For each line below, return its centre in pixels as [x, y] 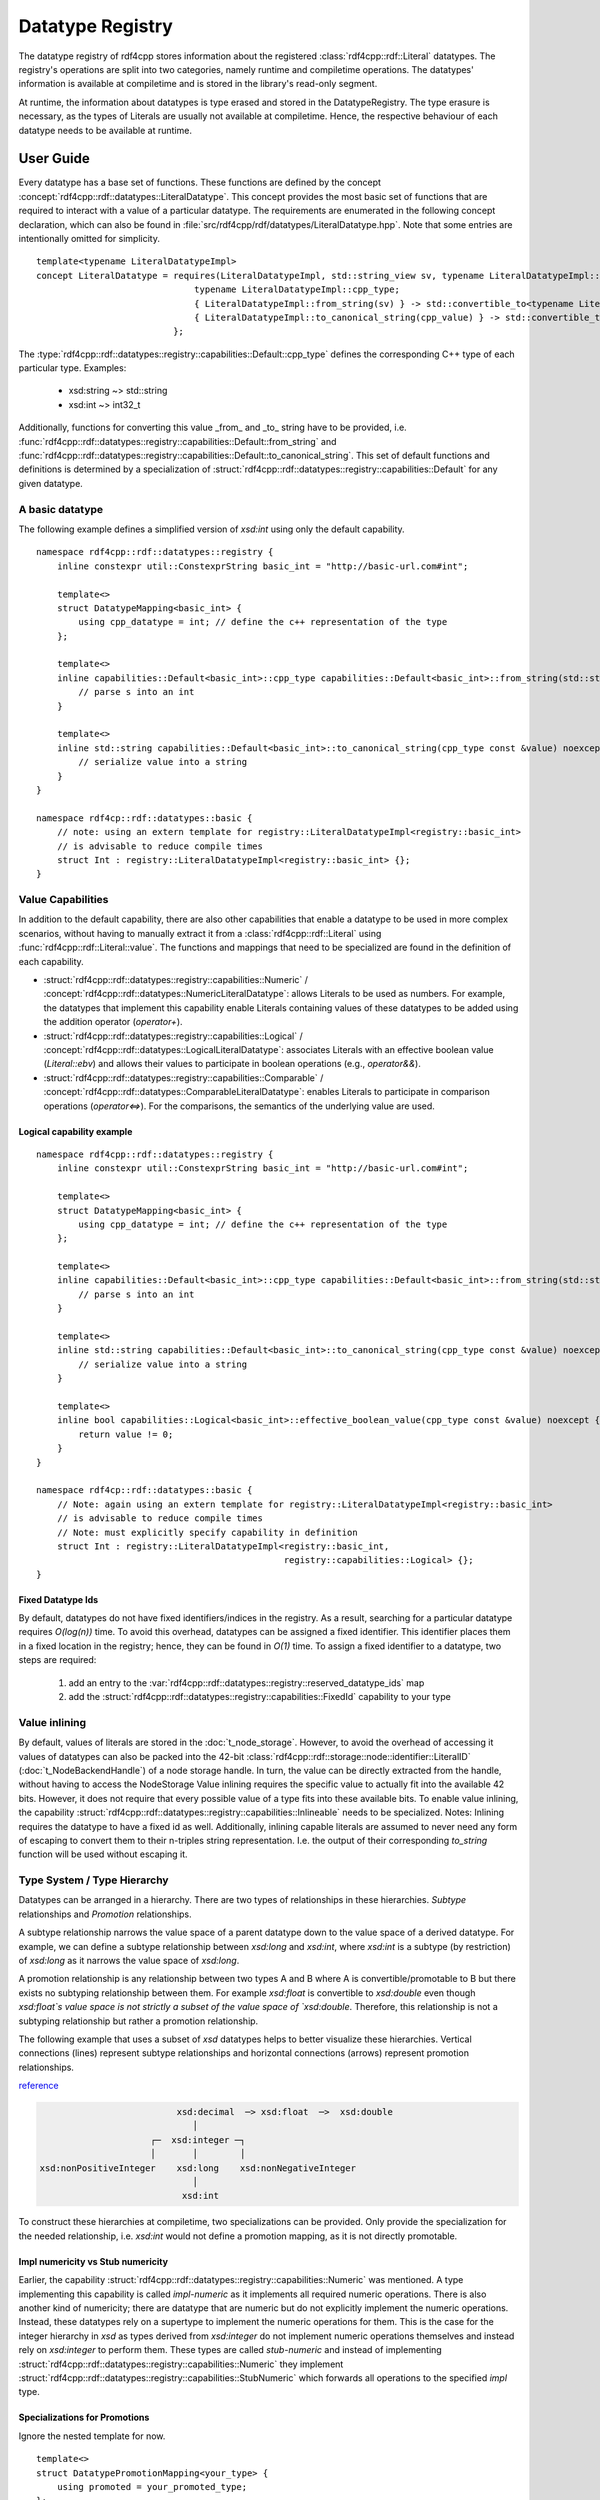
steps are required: [57, 1660]
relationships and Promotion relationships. [105, 1914]
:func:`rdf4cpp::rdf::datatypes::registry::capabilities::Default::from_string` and [177, 441]
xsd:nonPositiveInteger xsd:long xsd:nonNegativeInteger [198, 2168]
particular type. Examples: [72, 368]
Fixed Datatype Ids [58, 1599]
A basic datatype [61, 509]
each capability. [51, 961]
